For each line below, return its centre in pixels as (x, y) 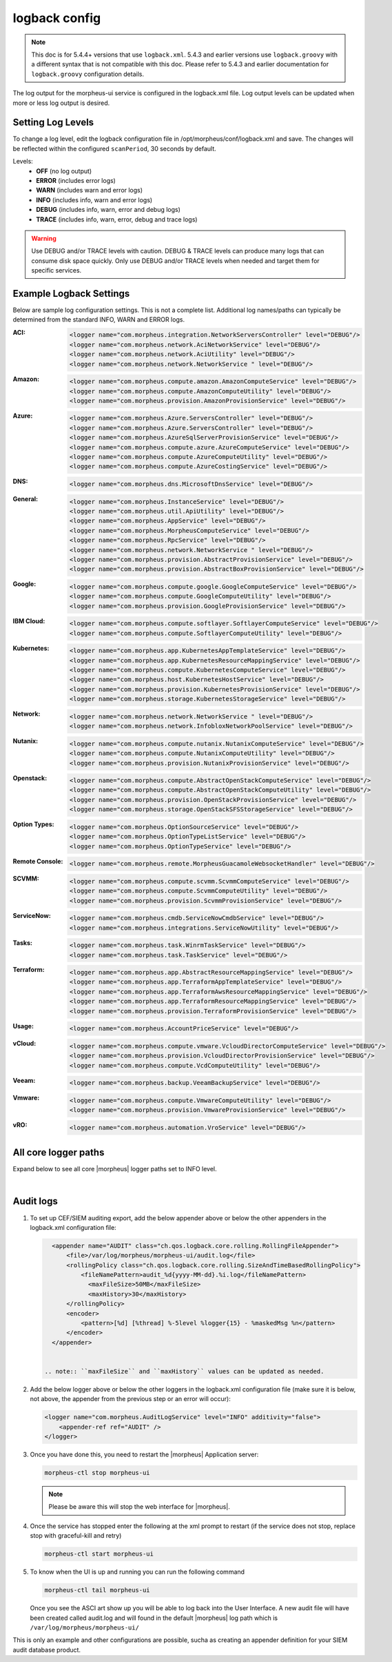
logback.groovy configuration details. (88, 74)
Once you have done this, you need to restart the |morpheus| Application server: (144, 1455)
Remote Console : (38, 861)
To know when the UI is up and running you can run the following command (137, 1572)
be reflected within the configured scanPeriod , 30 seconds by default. (114, 148)
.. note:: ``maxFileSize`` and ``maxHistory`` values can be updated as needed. (184, 1371)
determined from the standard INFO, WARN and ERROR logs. (99, 320)
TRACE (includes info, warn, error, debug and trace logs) (117, 219)
